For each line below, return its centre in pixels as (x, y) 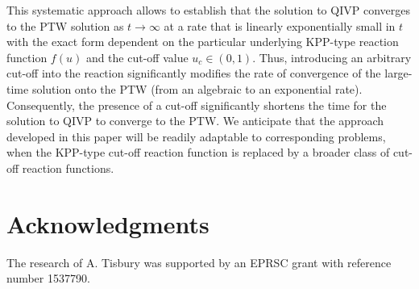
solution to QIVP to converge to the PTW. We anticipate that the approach (195, 121)
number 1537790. (48, 278)
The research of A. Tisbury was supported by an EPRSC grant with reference (199, 262)
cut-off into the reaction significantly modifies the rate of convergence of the (194, 73)
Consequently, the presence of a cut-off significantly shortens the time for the (197, 105)
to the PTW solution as (65, 25)
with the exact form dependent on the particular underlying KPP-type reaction (203, 42)
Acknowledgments (108, 223)
